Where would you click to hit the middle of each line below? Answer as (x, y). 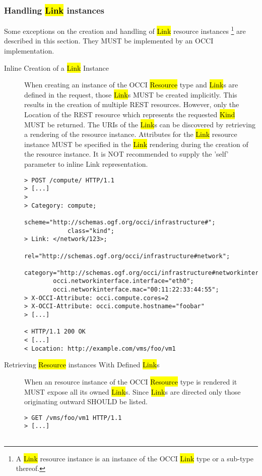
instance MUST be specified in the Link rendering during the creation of (136, 144)
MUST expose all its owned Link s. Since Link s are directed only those (133, 391)
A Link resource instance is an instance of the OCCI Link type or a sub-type (135, 458)
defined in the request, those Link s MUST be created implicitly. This (131, 94)
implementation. (29, 51)
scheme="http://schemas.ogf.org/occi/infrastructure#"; (120, 222)
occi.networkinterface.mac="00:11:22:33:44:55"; (136, 290)
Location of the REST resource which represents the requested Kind (130, 114)
